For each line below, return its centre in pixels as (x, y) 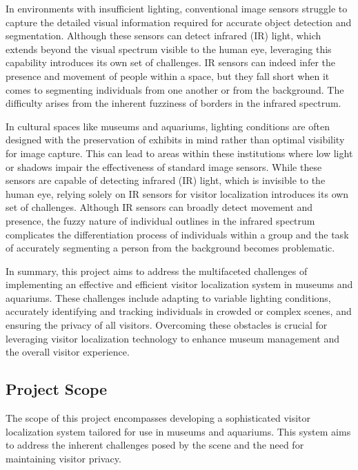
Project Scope (57, 389)
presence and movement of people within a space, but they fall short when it (168, 75)
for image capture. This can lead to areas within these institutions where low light (179, 153)
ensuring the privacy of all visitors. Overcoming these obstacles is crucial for (167, 325)
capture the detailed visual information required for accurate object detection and (179, 22)
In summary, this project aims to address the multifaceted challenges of (157, 270)
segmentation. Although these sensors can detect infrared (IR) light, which (163, 35)
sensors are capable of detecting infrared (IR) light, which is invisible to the (166, 180)
